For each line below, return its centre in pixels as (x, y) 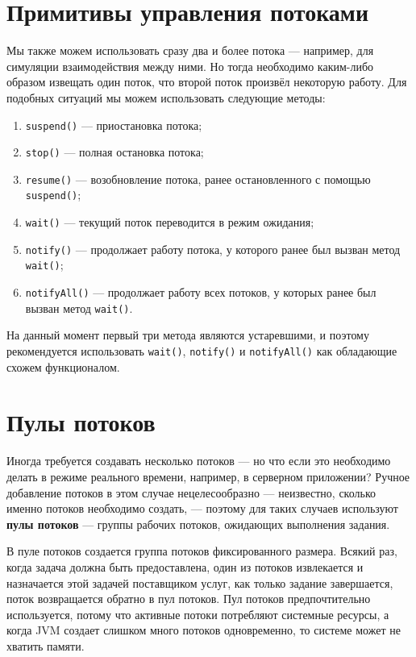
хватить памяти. (46, 645)
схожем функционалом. (63, 366)
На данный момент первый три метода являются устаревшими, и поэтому (188, 335)
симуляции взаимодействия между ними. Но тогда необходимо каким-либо (190, 66)
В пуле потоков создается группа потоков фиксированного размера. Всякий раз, (202, 551)
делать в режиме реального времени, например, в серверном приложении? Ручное (208, 476)
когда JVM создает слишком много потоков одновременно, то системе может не (204, 630)
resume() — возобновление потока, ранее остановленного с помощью (198, 179)
